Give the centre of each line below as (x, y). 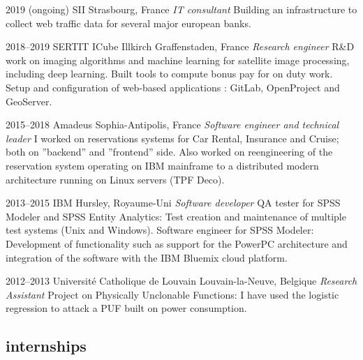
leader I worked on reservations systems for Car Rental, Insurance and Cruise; (172, 138)
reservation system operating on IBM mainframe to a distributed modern (162, 165)
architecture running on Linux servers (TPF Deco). (115, 179)
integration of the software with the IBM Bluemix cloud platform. (147, 257)
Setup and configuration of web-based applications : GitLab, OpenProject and (173, 87)
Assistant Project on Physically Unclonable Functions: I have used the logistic (172, 294)
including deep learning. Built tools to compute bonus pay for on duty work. (169, 74)
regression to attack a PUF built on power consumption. (126, 308)
